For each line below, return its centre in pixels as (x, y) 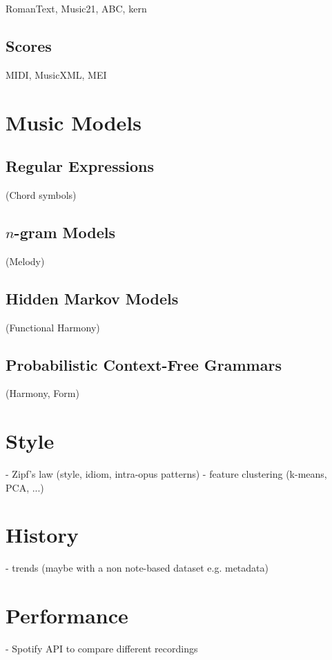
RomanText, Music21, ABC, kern (76, 8)
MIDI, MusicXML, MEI (56, 74)
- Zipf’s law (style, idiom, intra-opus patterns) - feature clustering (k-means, (166, 474)
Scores (29, 45)
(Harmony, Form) (42, 393)
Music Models (74, 122)
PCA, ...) (25, 487)
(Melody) (25, 261)
